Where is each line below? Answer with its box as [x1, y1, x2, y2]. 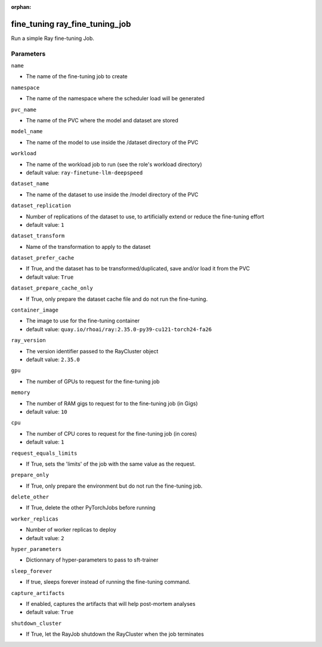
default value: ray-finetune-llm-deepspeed [26, 169, 143, 176]
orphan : [11, 4, 32, 10]
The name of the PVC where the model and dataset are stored [26, 117, 179, 124]
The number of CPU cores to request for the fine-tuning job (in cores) [26, 430, 197, 437]
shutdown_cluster [11, 620, 62, 627]
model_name [11, 128, 43, 135]
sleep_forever [11, 568, 52, 574]
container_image [11, 307, 59, 313]
